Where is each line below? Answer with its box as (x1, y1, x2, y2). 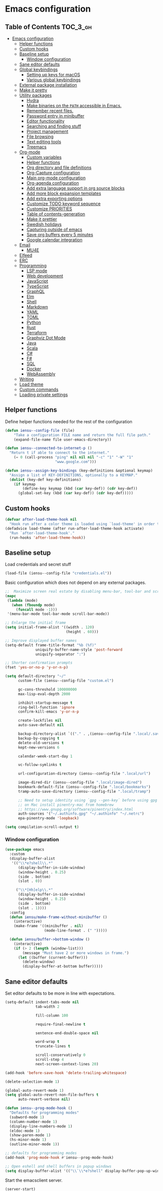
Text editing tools (26, 139, 62, 144)
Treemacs (26, 144, 47, 150)
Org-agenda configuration (26, 180, 79, 186)
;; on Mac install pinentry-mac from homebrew (17, 802, 114, 807)
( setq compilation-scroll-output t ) (5, 825, 79, 830)
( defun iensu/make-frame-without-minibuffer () (9, 915, 108, 919)
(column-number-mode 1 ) (9, 1119, 57, 1124)
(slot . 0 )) (17, 879, 42, 884)
